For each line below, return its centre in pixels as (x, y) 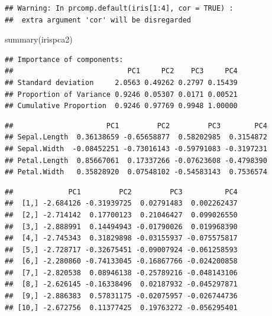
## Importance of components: (64, 59)
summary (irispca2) (39, 39)
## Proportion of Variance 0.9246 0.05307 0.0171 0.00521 (121, 94)
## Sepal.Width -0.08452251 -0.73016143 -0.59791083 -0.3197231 (136, 149)
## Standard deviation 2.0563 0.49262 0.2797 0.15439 (121, 82)
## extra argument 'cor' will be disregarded (98, 20)
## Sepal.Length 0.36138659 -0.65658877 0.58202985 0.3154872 (136, 137)
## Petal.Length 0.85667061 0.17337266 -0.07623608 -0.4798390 (136, 160)
